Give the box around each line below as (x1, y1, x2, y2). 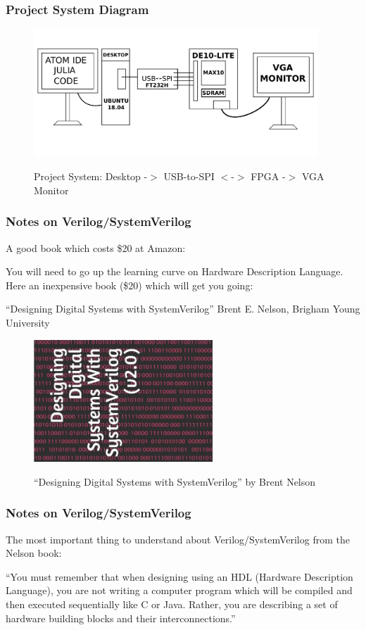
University (6, 315, 50, 329)
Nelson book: (6, 546, 62, 560)
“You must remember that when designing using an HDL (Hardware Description (6, 569, 353, 584)
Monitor (34, 182, 69, 197)
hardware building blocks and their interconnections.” (6, 610, 236, 625)
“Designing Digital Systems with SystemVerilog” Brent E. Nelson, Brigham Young (6, 301, 360, 316)
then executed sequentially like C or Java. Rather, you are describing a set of (6, 596, 338, 611)
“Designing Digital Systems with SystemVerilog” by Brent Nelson (34, 474, 316, 489)
